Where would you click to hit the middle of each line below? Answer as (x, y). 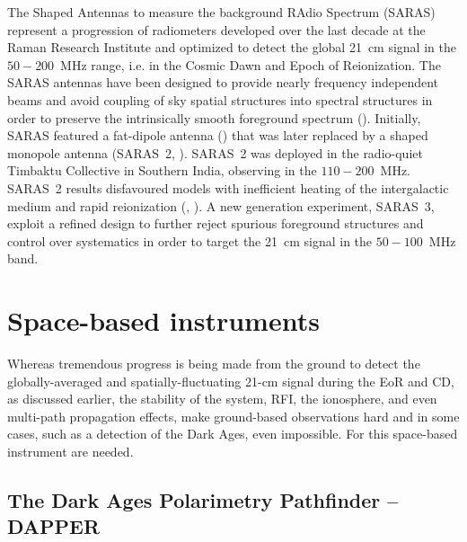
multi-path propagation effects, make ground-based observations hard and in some (233, 416)
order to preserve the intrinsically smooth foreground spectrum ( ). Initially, (214, 117)
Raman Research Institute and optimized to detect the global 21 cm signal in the (232, 47)
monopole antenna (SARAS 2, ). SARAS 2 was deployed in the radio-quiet (215, 152)
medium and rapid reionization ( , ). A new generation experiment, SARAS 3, (221, 205)
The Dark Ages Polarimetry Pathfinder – (203, 499)
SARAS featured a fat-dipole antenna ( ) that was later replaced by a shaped (218, 135)
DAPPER (54, 526)
